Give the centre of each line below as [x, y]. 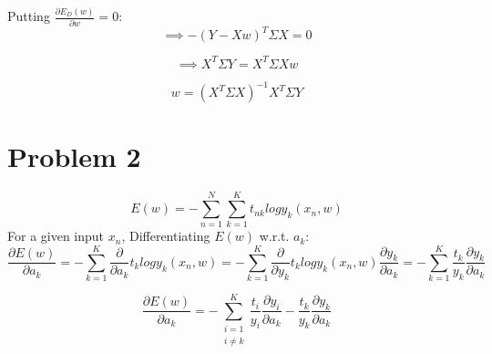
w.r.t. [274, 236]
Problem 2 [74, 156]
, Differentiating [166, 236]
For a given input [56, 236]
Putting [29, 16]
